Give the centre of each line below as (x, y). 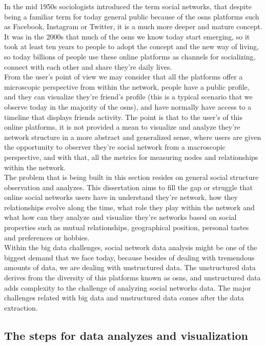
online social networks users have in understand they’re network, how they (121, 197)
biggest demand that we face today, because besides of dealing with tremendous (129, 257)
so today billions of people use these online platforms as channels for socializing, (130, 56)
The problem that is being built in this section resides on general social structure (131, 177)
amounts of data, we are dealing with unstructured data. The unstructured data (130, 267)
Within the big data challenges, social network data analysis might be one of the (131, 247)
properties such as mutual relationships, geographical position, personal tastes (127, 227)
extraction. (21, 307)
